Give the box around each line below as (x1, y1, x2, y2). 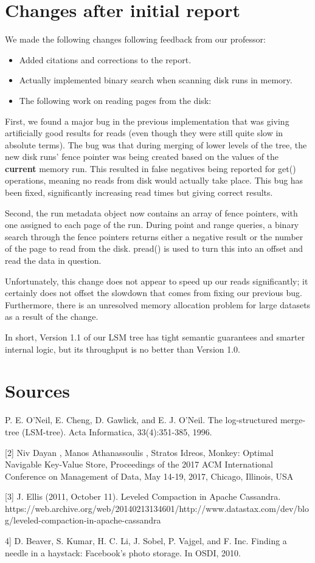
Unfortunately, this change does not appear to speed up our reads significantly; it (5, 274, 308, 287)
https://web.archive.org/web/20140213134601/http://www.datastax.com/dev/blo (5, 502, 309, 514)
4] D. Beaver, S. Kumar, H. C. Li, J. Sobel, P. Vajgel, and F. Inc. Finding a (5, 534, 287, 547)
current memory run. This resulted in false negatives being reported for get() (5, 162, 296, 174)
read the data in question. (5, 254, 102, 267)
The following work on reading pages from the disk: (19, 94, 212, 106)
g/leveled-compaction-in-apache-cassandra (5, 514, 161, 527)
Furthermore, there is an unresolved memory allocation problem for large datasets (5, 298, 311, 311)
